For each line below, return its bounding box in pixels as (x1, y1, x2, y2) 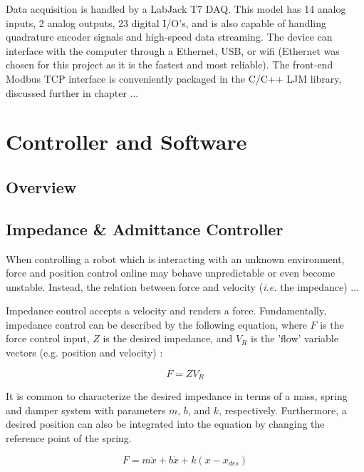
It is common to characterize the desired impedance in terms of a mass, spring (6, 389, 348, 404)
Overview (6, 175, 77, 197)
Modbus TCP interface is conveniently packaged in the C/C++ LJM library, (6, 71, 342, 86)
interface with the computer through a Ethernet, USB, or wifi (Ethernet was (6, 43, 340, 58)
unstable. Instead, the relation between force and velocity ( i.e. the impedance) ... (6, 279, 359, 294)
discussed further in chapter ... (6, 85, 139, 100)
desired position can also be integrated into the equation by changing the (6, 416, 325, 431)
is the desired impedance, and (103, 331, 233, 346)
